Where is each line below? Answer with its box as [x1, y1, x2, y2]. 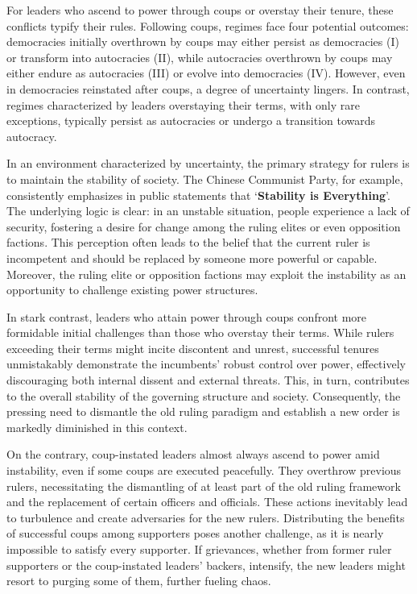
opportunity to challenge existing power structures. [6, 281, 258, 298]
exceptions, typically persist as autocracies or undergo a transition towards [6, 112, 376, 129]
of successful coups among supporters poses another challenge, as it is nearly [6, 525, 384, 542]
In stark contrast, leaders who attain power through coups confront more [6, 308, 367, 325]
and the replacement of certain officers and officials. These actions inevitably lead [6, 493, 408, 510]
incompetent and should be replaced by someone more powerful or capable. [6, 249, 378, 266]
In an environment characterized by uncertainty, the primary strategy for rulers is [6, 155, 410, 172]
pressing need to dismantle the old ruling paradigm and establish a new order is [6, 403, 400, 420]
